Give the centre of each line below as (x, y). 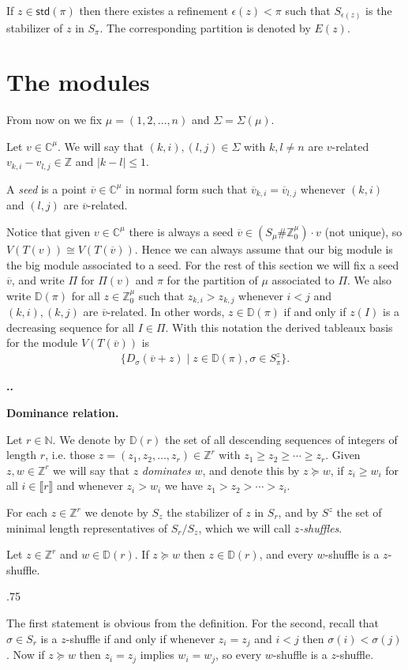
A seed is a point (47, 188)
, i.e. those (70, 455)
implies (157, 655)
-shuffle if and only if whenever (140, 638)
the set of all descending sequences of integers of (281, 439)
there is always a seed (181, 231)
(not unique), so (363, 231)
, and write (38, 280)
